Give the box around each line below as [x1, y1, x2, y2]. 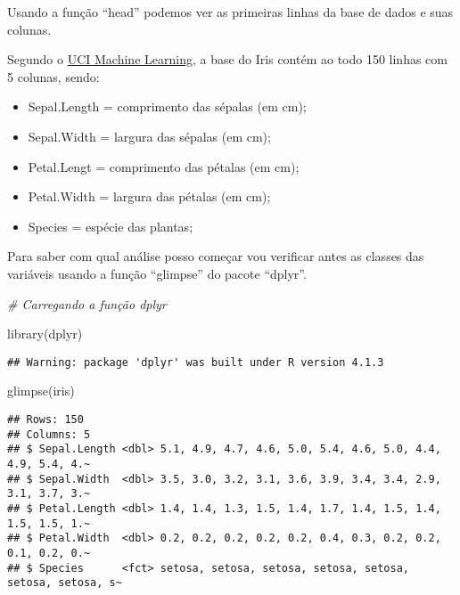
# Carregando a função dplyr [7, 294, 167, 313]
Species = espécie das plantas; [28, 216, 193, 235]
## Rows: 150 [7, 412, 84, 426]
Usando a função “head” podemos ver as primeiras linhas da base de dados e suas [7, 3, 454, 20]
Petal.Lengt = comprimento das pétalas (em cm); [28, 157, 300, 175]
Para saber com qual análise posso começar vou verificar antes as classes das [7, 247, 424, 265]
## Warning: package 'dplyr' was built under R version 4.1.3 [7, 355, 384, 369]
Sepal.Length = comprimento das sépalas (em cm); [28, 97, 307, 116]
